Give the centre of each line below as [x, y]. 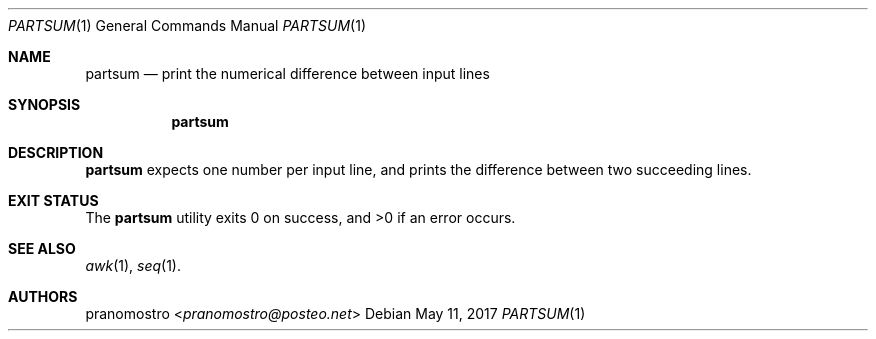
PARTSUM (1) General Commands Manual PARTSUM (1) [187, 25]
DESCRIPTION [56, 152]
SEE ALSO [42, 248]
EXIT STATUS [53, 200]
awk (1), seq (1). [133, 265]
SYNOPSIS [44, 104]
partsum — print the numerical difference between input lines [287, 73]
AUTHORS [43, 296]
